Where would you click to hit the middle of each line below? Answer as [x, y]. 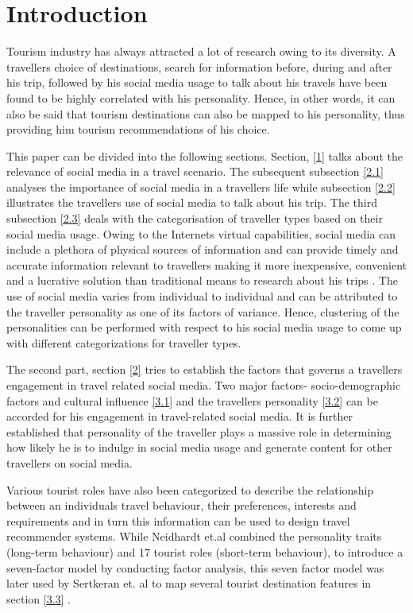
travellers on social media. [69, 462]
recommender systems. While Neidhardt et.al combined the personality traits [194, 536]
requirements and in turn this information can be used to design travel [178, 520]
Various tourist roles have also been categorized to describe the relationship [190, 489]
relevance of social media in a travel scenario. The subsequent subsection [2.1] [195, 171]
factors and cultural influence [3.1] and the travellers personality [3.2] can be [192, 400]
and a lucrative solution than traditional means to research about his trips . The [202, 280]
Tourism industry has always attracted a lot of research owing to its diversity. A [201, 51]
